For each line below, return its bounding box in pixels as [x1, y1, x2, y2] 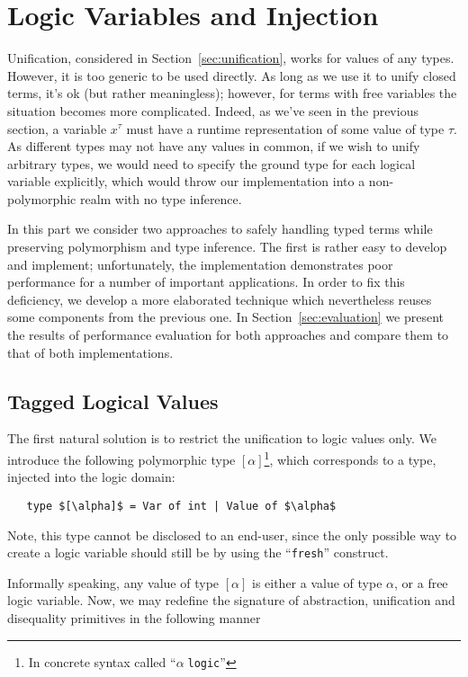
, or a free [394, 573, 448, 592]
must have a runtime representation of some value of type [126, 119, 445, 138]
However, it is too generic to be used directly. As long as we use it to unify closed [7, 66, 456, 85]
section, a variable [7, 119, 107, 138]
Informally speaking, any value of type [7, 573, 220, 592]
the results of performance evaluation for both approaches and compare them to [7, 325, 449, 344]
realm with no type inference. [79, 189, 242, 208]
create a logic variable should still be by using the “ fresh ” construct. [7, 543, 389, 562]
